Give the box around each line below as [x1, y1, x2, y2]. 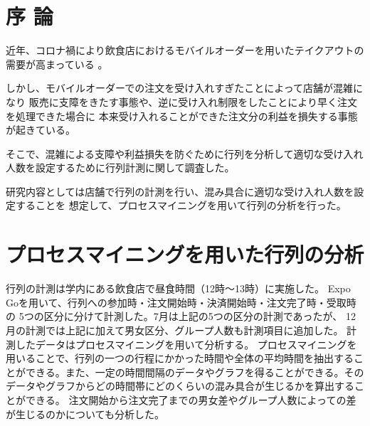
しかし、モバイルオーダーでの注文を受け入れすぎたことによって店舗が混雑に [6, 80, 364, 95]
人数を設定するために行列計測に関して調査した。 [6, 160, 235, 175]
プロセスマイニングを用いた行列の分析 [6, 240, 364, 269]
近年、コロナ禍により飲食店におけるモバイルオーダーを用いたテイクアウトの [6, 43, 364, 58]
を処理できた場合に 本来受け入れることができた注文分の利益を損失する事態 [6, 108, 358, 123]
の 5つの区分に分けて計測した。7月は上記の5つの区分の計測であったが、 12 [6, 309, 356, 324]
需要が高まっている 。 [6, 56, 108, 71]
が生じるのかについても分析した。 [6, 406, 164, 421]
